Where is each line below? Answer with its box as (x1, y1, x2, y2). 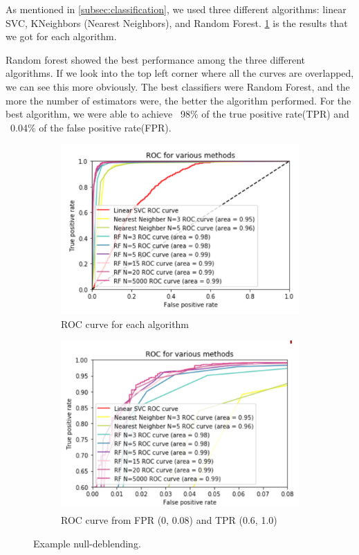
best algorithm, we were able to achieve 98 (6, 107, 190, 121)
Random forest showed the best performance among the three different (6, 52, 306, 66)
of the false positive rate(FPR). (39, 120, 172, 134)
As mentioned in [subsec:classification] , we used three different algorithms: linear (6, 2, 347, 16)
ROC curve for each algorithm (61, 316, 190, 331)
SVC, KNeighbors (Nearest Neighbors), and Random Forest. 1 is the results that (6, 15, 348, 30)
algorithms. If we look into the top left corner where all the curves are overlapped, (6, 66, 354, 80)
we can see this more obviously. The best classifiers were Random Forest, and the (6, 79, 350, 93)
